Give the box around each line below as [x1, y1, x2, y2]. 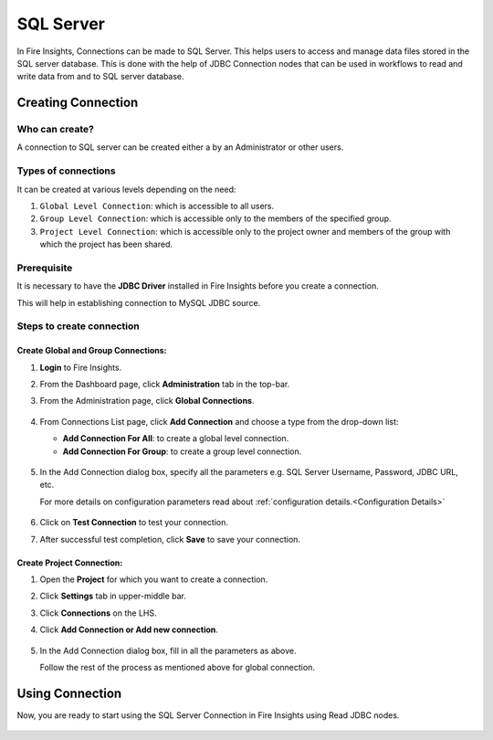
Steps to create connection [16, 320, 141, 333]
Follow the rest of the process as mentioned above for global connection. [39, 661, 315, 672]
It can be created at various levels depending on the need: [16, 184, 236, 195]
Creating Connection [16, 95, 139, 111]
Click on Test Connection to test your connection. [39, 517, 228, 528]
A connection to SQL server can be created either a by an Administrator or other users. [16, 142, 344, 153]
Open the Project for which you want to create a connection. [39, 574, 268, 585]
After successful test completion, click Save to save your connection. [39, 534, 301, 544]
